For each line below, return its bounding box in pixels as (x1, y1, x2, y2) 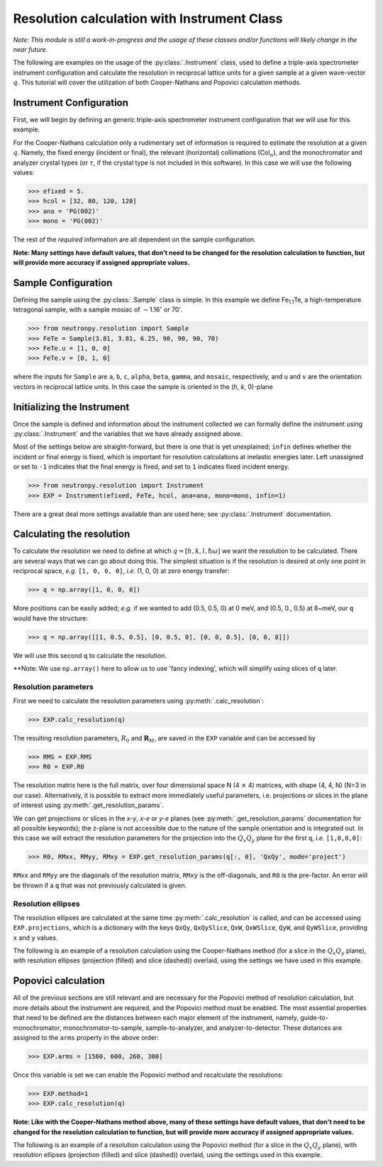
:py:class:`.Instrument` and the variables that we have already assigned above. (13, 429, 243, 438)
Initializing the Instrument (13, 401, 130, 413)
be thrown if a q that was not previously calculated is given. (13, 881, 187, 889)
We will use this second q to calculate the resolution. (13, 651, 167, 659)
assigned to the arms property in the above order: (13, 1033, 160, 1041)
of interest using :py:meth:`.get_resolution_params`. (13, 801, 165, 809)
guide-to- (300, 1014, 329, 1022)
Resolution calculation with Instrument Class (13, 11, 283, 26)
